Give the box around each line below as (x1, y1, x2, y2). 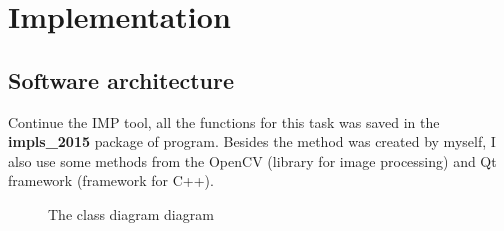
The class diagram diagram (48, 203, 214, 224)
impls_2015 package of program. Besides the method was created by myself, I (8, 131, 496, 152)
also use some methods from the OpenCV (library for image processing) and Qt (8, 150, 497, 171)
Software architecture (8, 64, 235, 95)
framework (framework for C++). (8, 170, 214, 191)
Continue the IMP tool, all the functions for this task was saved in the (8, 111, 440, 132)
